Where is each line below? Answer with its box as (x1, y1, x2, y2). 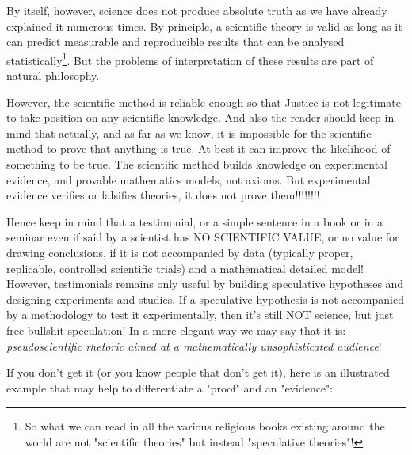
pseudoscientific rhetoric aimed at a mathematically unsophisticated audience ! (6, 337, 382, 354)
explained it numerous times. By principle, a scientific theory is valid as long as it (6, 17, 402, 34)
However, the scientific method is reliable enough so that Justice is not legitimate (6, 93, 401, 110)
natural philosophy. (6, 67, 100, 84)
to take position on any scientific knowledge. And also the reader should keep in (6, 109, 395, 126)
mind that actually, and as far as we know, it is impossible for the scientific (6, 124, 372, 141)
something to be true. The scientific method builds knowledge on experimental (6, 156, 387, 172)
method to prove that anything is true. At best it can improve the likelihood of (6, 140, 391, 157)
